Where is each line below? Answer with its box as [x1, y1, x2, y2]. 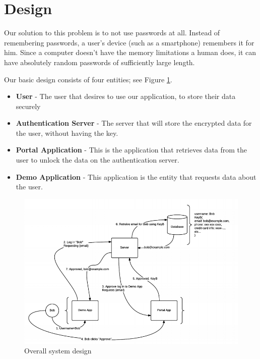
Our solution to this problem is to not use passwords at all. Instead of [4, 27, 220, 38]
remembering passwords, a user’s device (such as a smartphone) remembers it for [4, 37, 254, 47]
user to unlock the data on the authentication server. [16, 155, 179, 165]
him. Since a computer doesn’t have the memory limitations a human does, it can [4, 47, 256, 58]
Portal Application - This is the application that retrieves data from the [16, 144, 247, 155]
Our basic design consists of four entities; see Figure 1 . [4, 74, 172, 84]
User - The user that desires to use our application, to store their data [16, 91, 236, 101]
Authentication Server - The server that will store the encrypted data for [16, 118, 252, 128]
